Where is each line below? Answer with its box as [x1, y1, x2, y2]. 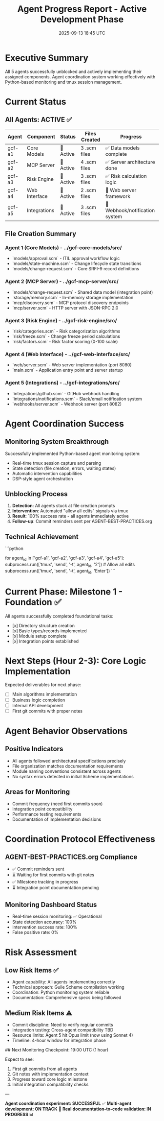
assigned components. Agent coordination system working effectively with [5, 73, 156, 79]
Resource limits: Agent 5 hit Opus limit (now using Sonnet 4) [12, 1032, 133, 1038]
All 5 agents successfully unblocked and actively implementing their [5, 69, 142, 74]
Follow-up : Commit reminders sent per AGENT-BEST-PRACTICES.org [12, 518, 152, 525]
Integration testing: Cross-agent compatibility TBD [12, 1027, 114, 1033]
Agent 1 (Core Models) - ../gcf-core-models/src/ [5, 244, 122, 251]
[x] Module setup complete [12, 633, 67, 639]
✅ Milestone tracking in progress [12, 879, 79, 884]
